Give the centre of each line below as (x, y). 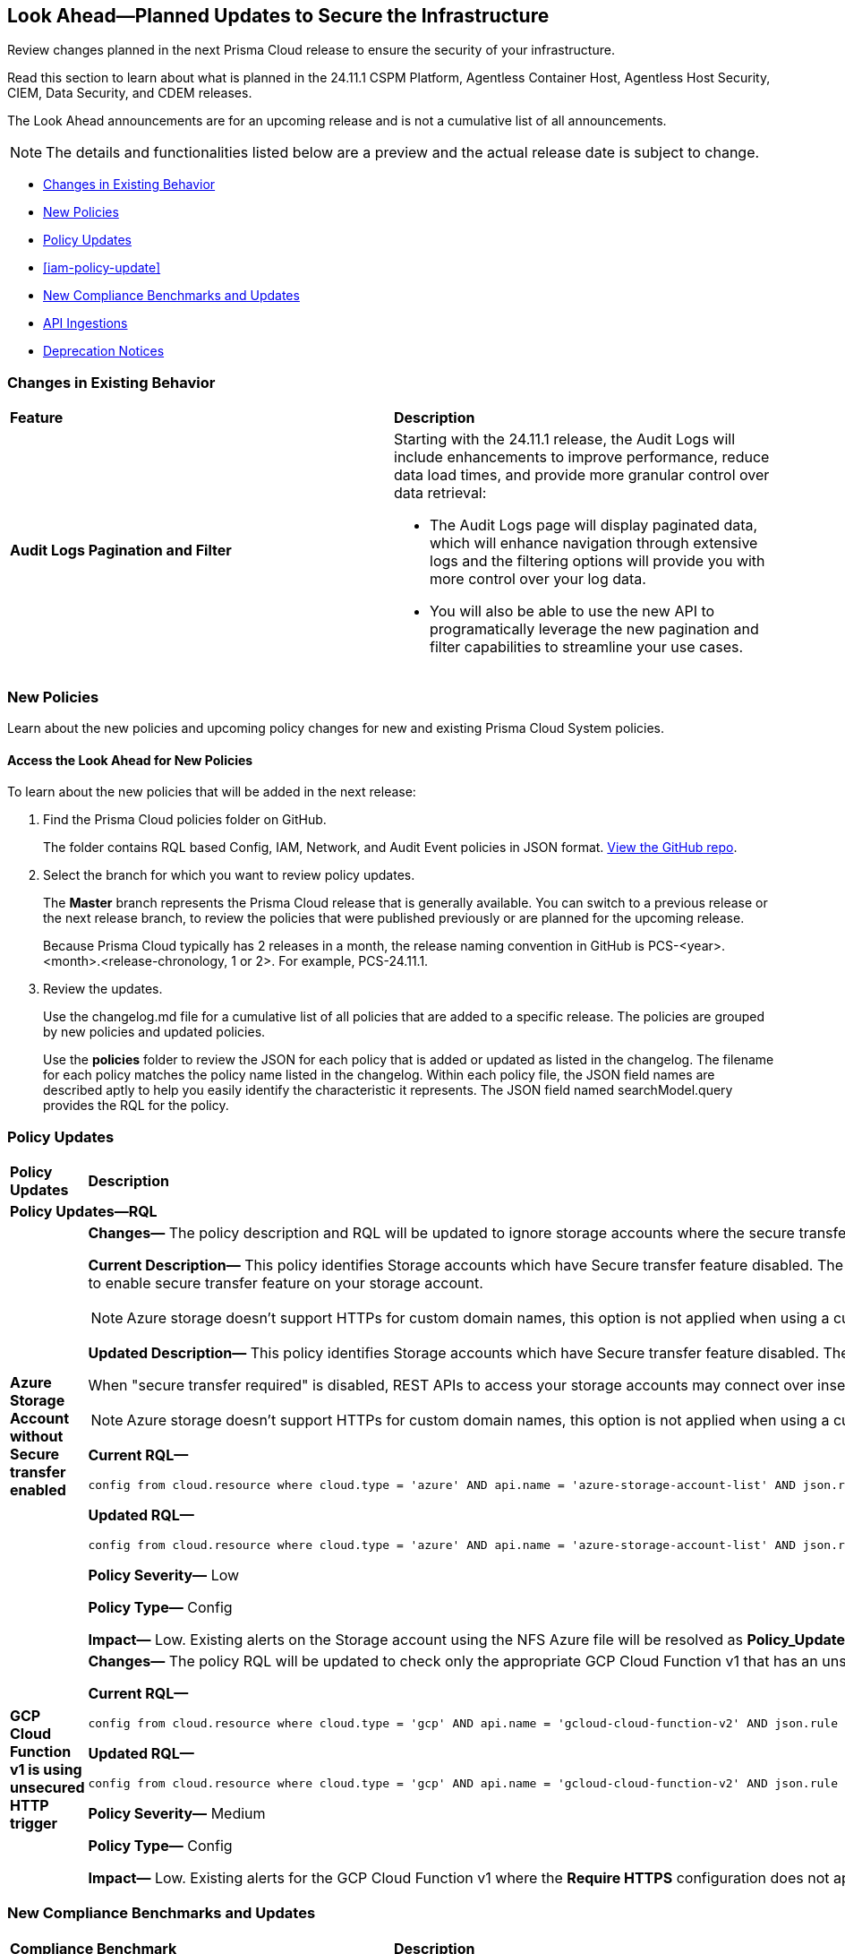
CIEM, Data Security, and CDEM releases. (130, 93)
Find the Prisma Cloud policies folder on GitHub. (185, 820)
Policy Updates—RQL (84, 1211)
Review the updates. (103, 989)
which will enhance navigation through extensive (594, 543)
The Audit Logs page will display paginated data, (594, 525)
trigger (34, 1823)
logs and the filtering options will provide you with (597, 561)
